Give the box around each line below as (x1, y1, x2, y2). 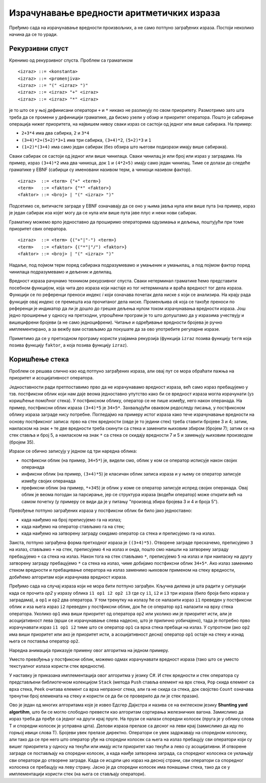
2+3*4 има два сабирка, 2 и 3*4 (21, 130, 90, 136)
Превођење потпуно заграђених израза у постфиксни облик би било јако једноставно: (9, 508, 193, 513)
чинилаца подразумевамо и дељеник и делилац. (9, 269, 113, 274)
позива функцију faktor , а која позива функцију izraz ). (9, 342, 128, 348)
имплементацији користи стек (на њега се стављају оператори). (9, 771, 146, 777)
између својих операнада (21, 478, 76, 484)
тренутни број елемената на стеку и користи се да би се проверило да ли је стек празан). (9, 693, 199, 699)
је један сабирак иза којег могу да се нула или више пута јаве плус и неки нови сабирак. (9, 210, 197, 216)
